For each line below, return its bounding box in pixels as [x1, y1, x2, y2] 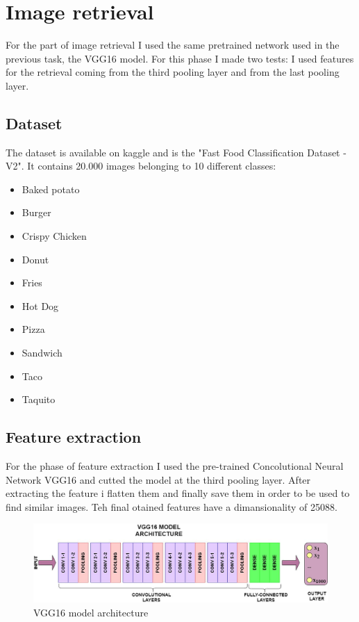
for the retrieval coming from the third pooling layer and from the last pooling [6, 65, 340, 79]
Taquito [22, 392, 56, 407]
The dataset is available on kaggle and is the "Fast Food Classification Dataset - [6, 145, 347, 159]
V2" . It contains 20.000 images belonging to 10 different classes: [6, 158, 276, 173]
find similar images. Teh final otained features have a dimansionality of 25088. [6, 499, 337, 514]
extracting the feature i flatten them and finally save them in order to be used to [6, 486, 350, 500]
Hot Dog [22, 298, 59, 313]
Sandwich [22, 345, 62, 360]
